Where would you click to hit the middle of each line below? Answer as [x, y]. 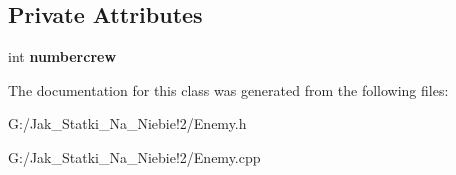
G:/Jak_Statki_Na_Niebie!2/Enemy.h [127, 123]
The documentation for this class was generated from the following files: [228, 89]
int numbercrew [62, 56]
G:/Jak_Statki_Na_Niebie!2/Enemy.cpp [134, 156]
